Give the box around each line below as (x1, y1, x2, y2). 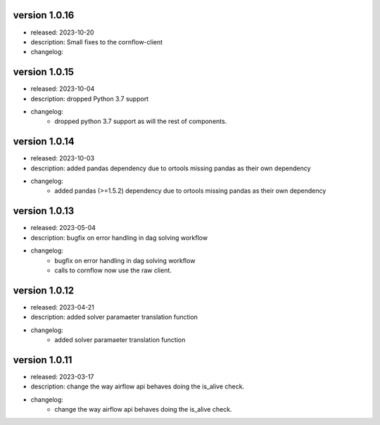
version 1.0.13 (13, 205, 75, 217)
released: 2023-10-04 (30, 84, 95, 93)
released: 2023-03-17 (30, 372, 94, 381)
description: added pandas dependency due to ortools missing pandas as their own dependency (30, 164, 311, 172)
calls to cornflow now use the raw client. (54, 266, 172, 274)
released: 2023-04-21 (30, 303, 94, 311)
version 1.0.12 (13, 284, 75, 296)
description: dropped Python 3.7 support (30, 94, 149, 103)
